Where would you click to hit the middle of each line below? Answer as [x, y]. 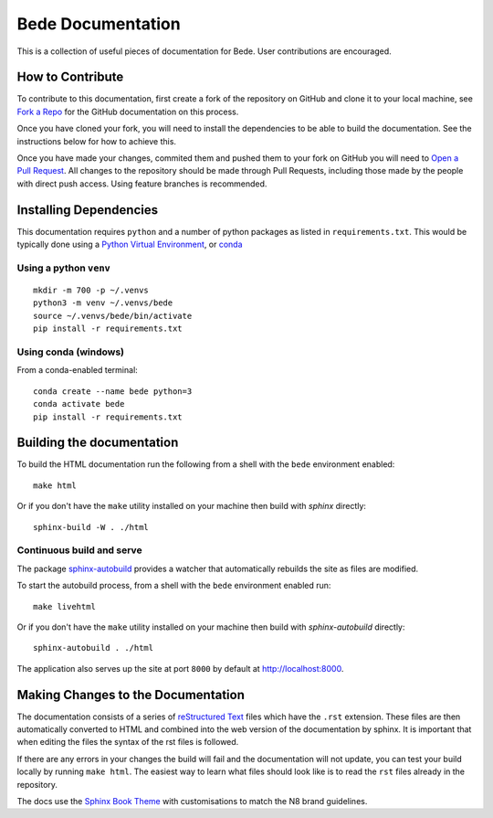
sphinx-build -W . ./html [91, 527]
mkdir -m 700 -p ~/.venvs [91, 291]
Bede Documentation [99, 24]
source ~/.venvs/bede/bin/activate [113, 316]
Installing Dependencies [88, 210]
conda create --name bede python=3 [113, 391]
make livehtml [64, 606]
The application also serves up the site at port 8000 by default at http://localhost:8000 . [180, 668]
